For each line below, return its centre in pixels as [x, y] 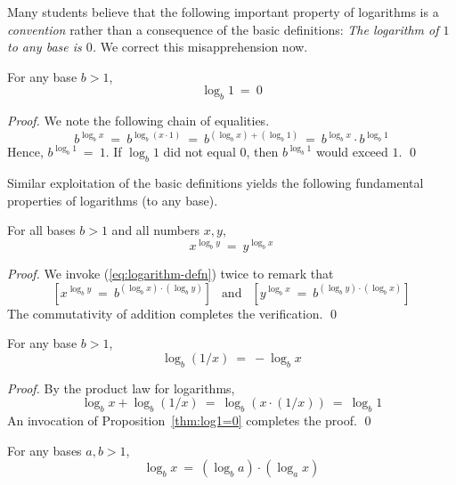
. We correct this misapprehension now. [200, 47]
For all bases [41, 230]
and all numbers [156, 230]
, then [262, 152]
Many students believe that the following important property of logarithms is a [223, 12]
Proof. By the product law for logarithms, [121, 388]
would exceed [352, 152]
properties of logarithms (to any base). [113, 200]
